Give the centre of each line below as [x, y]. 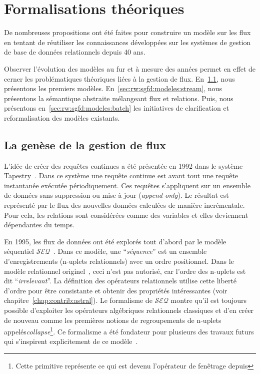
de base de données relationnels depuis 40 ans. [75, 52]
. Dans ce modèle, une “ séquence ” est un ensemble [130, 251]
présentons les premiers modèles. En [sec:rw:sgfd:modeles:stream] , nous [113, 88]
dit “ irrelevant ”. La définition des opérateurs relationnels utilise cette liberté [120, 281]
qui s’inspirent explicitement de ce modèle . [71, 341]
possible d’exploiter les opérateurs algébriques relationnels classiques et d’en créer [129, 310]
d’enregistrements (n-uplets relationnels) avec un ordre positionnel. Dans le [119, 261]
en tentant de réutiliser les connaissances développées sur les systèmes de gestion [127, 42]
